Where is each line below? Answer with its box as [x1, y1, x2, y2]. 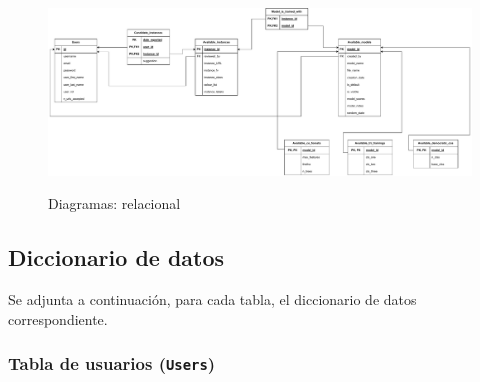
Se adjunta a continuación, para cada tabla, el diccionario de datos [8, 289, 417, 310]
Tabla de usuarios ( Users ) [8, 351, 216, 376]
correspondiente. [8, 308, 108, 329]
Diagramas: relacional [48, 193, 181, 214]
